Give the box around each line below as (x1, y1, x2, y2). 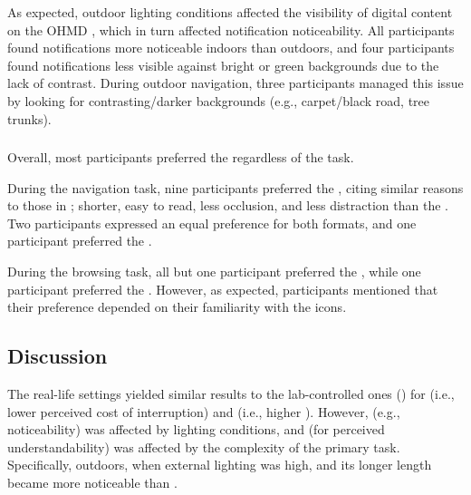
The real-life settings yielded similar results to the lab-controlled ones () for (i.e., (7, 384, 455, 403)
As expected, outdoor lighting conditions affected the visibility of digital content (7, 3, 453, 21)
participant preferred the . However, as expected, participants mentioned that (7, 279, 438, 298)
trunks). (7, 109, 52, 128)
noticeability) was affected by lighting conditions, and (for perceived (7, 420, 385, 439)
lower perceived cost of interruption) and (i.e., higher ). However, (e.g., (7, 402, 400, 421)
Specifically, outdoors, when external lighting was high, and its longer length (7, 455, 432, 474)
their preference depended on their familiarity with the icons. (7, 297, 347, 316)
